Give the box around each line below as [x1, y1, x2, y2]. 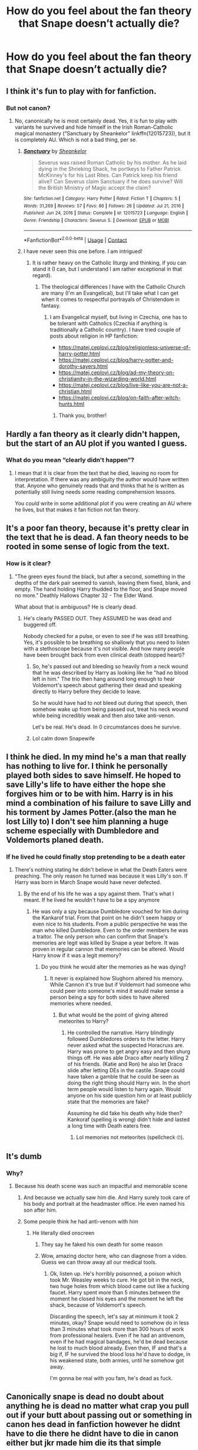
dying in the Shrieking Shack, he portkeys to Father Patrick [38, 165, 181, 172]
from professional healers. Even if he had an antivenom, [49, 1332, 186, 1339]
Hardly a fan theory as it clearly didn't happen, [6, 429, 180, 439]
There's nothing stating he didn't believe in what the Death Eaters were [14, 866, 187, 873]
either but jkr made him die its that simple [6, 1438, 161, 1448]
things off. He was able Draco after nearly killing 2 [67, 1054, 189, 1061]
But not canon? [6, 103, 51, 112]
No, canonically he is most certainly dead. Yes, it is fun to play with [14, 117, 177, 124]
